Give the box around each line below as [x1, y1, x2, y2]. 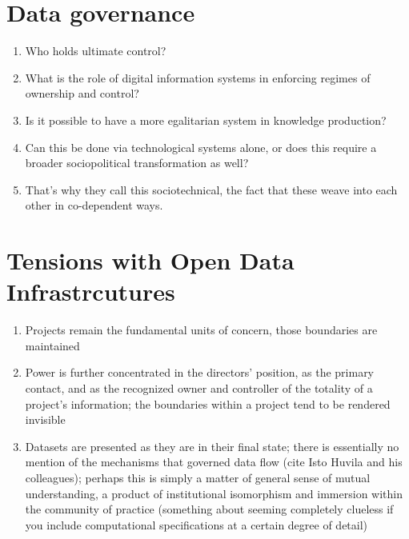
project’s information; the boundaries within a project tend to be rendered [25, 395, 391, 412]
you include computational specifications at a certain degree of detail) [25, 516, 368, 533]
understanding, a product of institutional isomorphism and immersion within [25, 485, 403, 501]
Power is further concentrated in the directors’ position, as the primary [25, 364, 375, 381]
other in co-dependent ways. [25, 197, 163, 214]
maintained [25, 337, 80, 353]
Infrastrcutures [6, 275, 175, 308]
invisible [25, 411, 66, 428]
